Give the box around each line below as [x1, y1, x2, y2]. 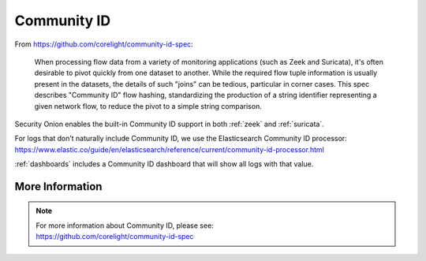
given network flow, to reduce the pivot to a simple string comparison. [34, 101, 262, 110]
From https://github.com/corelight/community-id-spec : [14, 39, 193, 49]
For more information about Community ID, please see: [35, 221, 215, 230]
